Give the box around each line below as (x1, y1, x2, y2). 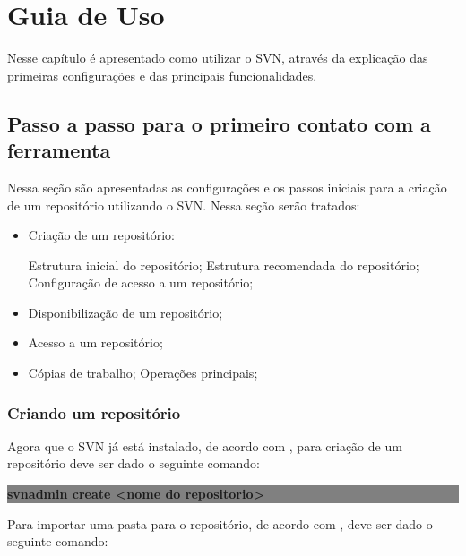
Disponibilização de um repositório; (28, 303, 223, 321)
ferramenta (7, 136, 111, 164)
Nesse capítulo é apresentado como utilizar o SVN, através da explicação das (7, 48, 428, 67)
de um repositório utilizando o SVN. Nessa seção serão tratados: (7, 195, 360, 214)
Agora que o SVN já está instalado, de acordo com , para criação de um (7, 436, 402, 455)
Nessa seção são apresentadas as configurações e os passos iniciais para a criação (7, 177, 447, 196)
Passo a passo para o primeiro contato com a (7, 109, 431, 137)
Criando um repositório (7, 401, 181, 423)
